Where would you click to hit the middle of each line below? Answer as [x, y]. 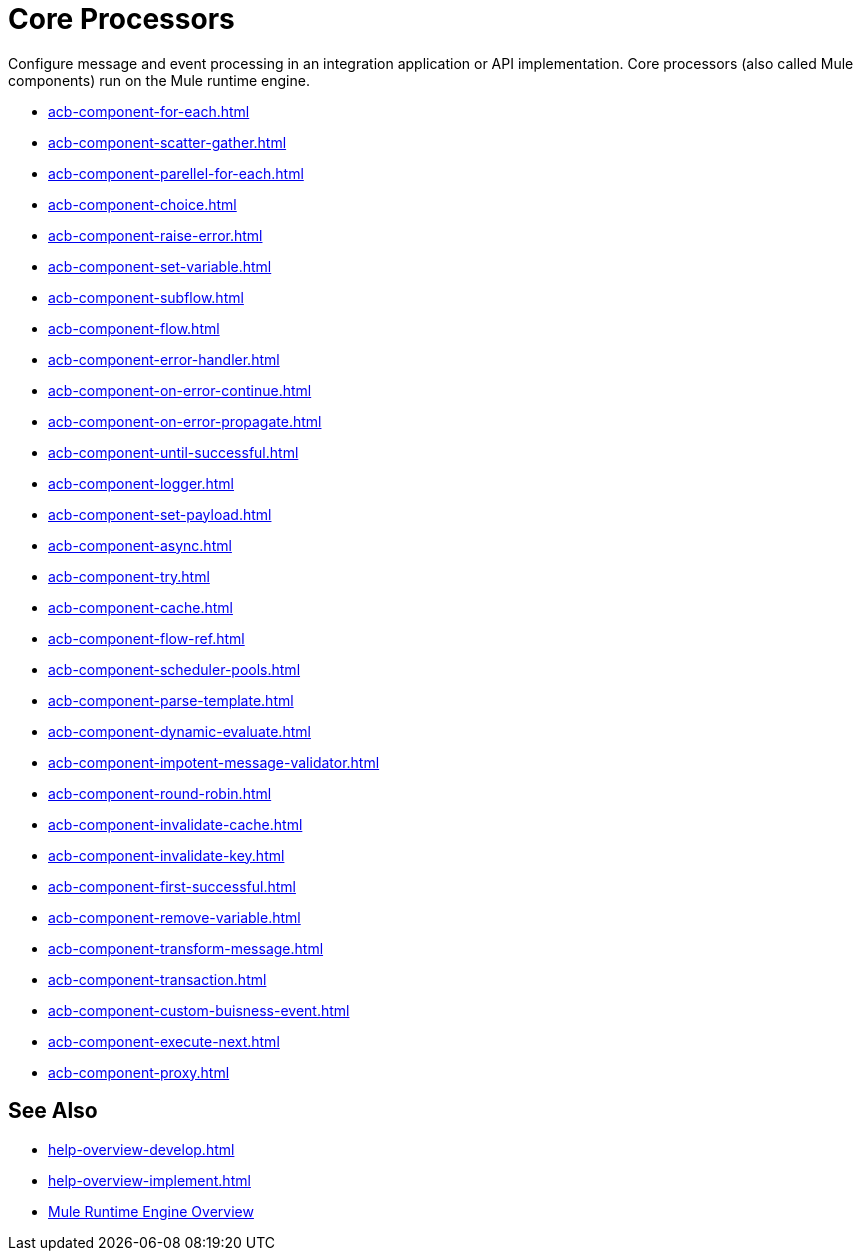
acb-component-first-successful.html [172, 886]
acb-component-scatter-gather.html [167, 142]
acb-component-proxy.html [139, 1072]
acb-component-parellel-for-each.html [176, 173]
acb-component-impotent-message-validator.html [214, 762]
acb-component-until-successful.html [173, 452]
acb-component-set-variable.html [160, 266]
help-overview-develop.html [141, 1149]
